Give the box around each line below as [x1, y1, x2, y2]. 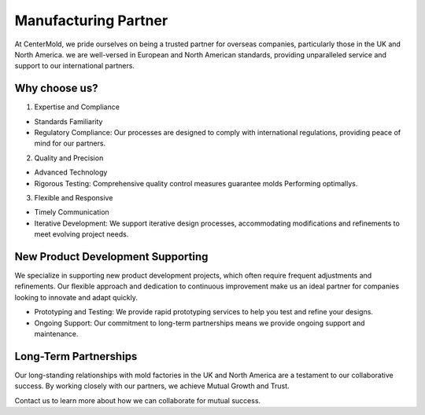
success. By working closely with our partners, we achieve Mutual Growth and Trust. [14, 381, 290, 391]
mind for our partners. [34, 138, 106, 149]
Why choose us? [14, 82, 98, 95]
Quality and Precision [34, 153, 104, 163]
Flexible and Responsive [34, 193, 113, 202]
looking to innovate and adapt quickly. [14, 292, 138, 302]
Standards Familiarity [34, 116, 103, 126]
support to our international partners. [14, 61, 135, 71]
